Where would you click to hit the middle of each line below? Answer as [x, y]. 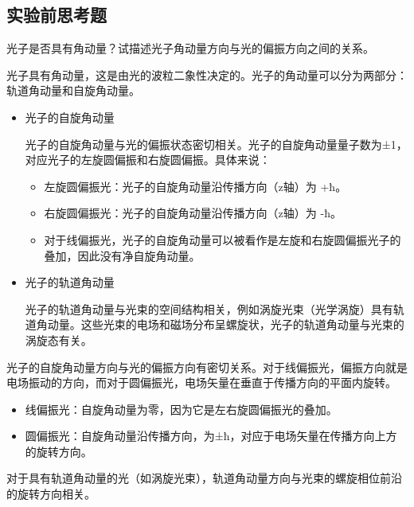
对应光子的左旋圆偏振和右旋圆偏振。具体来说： [148, 160]
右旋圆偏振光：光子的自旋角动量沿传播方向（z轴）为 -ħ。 [193, 213]
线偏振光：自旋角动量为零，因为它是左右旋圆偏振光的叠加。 [181, 409]
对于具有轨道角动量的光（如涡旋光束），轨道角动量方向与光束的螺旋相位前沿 [204, 478]
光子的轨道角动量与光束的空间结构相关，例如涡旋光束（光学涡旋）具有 [209, 308]
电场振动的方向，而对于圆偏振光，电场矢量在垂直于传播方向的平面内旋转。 [201, 382]
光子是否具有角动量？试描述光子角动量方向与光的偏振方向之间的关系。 [190, 48]
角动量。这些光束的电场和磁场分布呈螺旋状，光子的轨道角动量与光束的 [220, 324]
